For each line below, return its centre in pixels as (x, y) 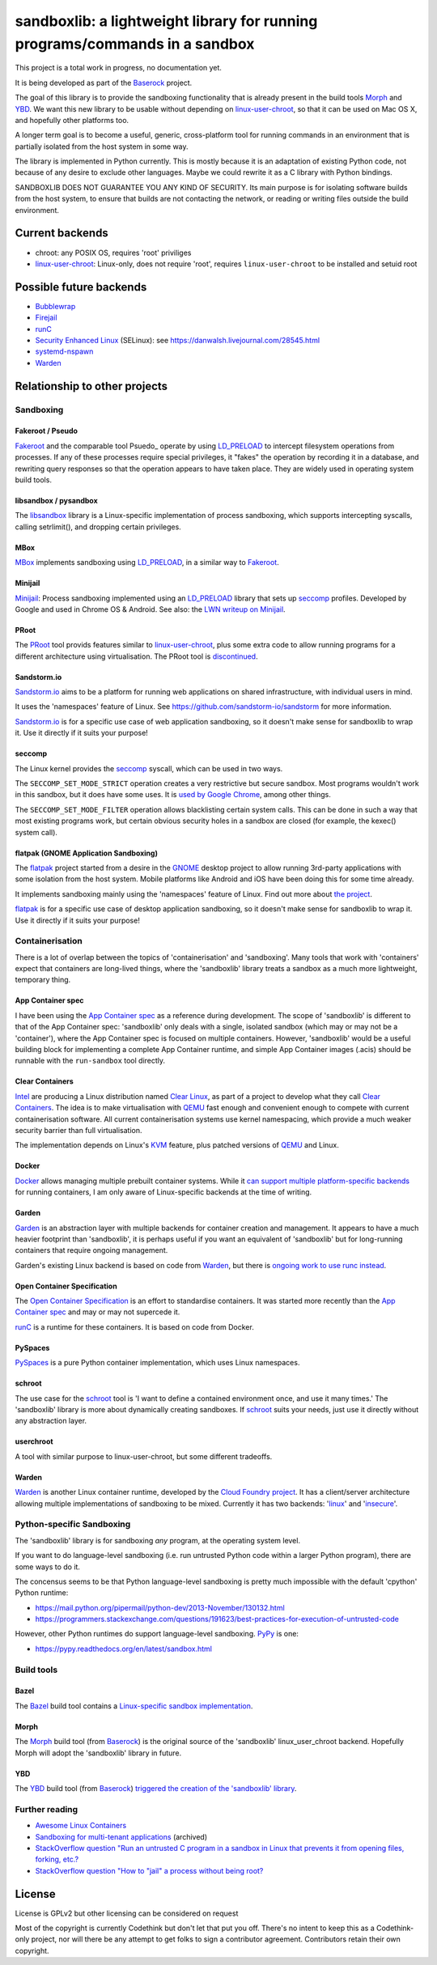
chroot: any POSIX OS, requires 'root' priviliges (113, 253)
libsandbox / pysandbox (57, 500)
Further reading (47, 1809)
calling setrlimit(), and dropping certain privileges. (98, 527)
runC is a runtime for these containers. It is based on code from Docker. (134, 1326)
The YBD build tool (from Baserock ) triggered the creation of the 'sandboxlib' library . (156, 1788)
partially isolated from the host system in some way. (102, 146)
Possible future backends (81, 287)
